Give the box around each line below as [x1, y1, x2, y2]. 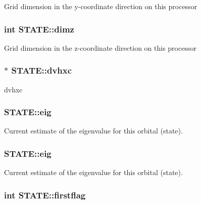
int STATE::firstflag [4, 188, 86, 201]
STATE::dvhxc [11, 64, 72, 77]
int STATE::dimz [4, 22, 74, 35]
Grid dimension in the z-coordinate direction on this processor [4, 42, 196, 53]
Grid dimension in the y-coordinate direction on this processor [4, 1, 197, 11]
